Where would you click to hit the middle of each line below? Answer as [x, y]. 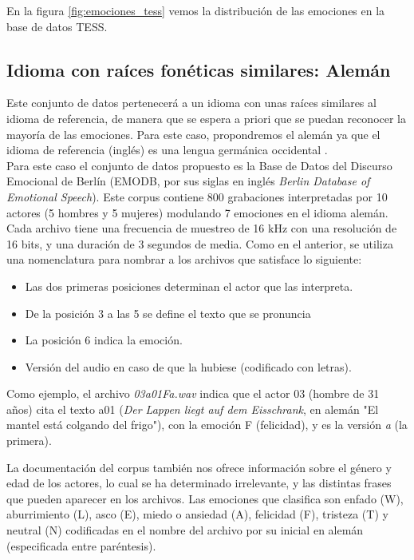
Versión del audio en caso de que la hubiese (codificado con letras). [188, 366]
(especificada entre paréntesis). [81, 545]
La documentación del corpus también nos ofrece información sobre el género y [199, 467]
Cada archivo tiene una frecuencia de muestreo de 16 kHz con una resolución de [202, 228]
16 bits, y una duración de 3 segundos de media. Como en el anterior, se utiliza [200, 243]
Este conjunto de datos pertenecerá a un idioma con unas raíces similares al [191, 103]
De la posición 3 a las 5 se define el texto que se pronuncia [168, 313]
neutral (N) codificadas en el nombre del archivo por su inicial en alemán [185, 530]
